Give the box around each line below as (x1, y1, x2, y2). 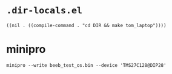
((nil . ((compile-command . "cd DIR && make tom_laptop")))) (6, 22, 167, 28)
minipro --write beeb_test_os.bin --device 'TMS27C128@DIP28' (6, 62, 167, 68)
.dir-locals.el (6, 5, 83, 16)
